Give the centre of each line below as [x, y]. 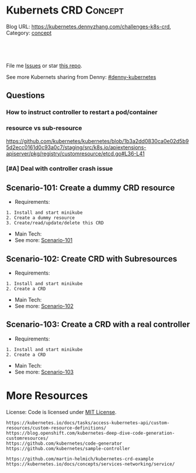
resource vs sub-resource [44, 128]
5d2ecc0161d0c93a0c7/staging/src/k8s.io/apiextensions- [76, 147]
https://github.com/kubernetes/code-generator [64, 443]
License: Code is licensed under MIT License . [61, 412]
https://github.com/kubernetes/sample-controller [68, 448]
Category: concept [29, 32]
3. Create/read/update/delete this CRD [55, 223]
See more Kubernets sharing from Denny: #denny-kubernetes [81, 77]
